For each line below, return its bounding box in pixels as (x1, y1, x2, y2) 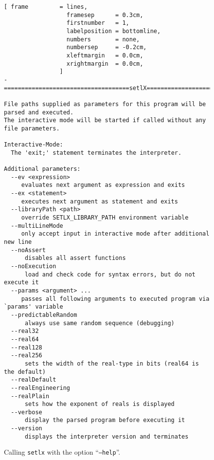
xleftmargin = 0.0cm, (66, 52, 143, 59)
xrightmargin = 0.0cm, (66, 60, 143, 67)
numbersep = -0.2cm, (66, 44, 147, 51)
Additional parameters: (4, 166, 81, 173)
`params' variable (4, 303, 63, 311)
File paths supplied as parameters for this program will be (4, 100, 206, 108)
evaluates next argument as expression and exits (21, 182, 185, 189)
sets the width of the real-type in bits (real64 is (24, 360, 199, 367)
